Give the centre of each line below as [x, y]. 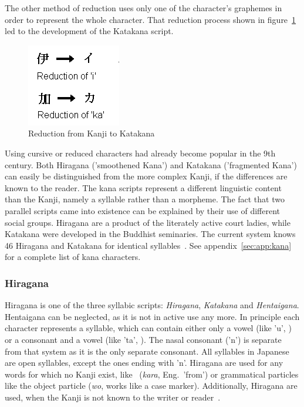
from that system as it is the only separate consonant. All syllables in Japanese [147, 351]
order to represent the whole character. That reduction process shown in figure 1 [151, 19]
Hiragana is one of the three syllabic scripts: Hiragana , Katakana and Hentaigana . [152, 305]
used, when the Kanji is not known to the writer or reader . [113, 397]
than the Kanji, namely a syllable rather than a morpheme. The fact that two [145, 199]
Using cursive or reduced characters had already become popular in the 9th [140, 153]
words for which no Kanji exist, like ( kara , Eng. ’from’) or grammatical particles [152, 374]
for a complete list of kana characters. [73, 257]
